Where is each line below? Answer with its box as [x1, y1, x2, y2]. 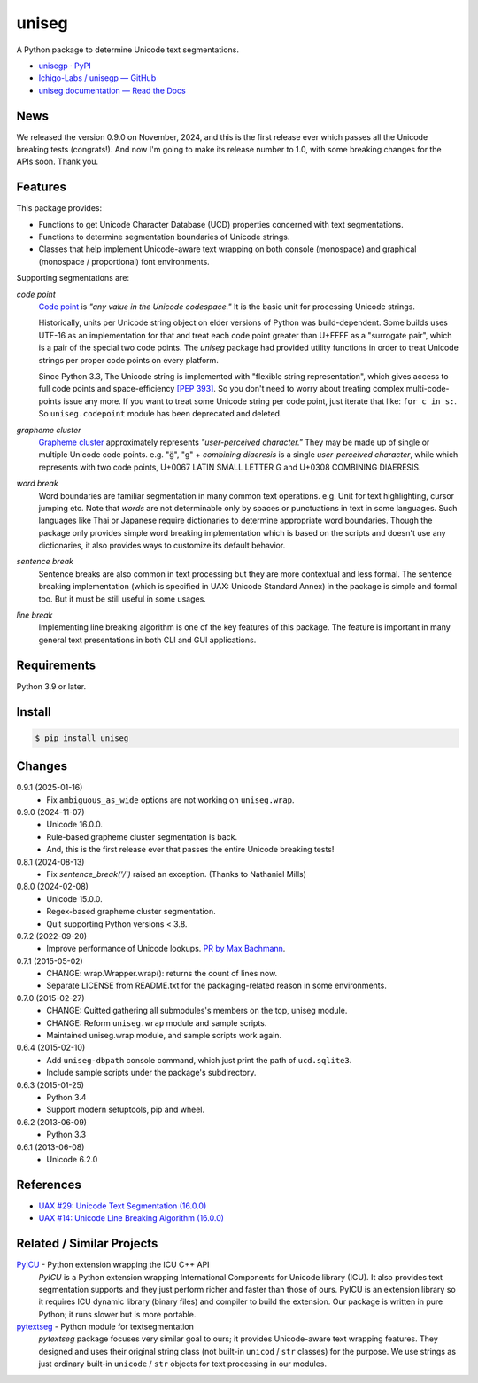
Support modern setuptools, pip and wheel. [46, 1104, 205, 1115]
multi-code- [405, 384, 451, 394]
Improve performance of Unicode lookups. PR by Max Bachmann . [46, 944, 286, 954]
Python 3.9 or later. [16, 680, 87, 691]
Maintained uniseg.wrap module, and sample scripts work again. [46, 1030, 282, 1041]
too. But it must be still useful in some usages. [38, 594, 207, 604]
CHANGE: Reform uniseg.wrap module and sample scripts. [46, 1017, 267, 1028]
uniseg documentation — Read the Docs [38, 85, 186, 96]
